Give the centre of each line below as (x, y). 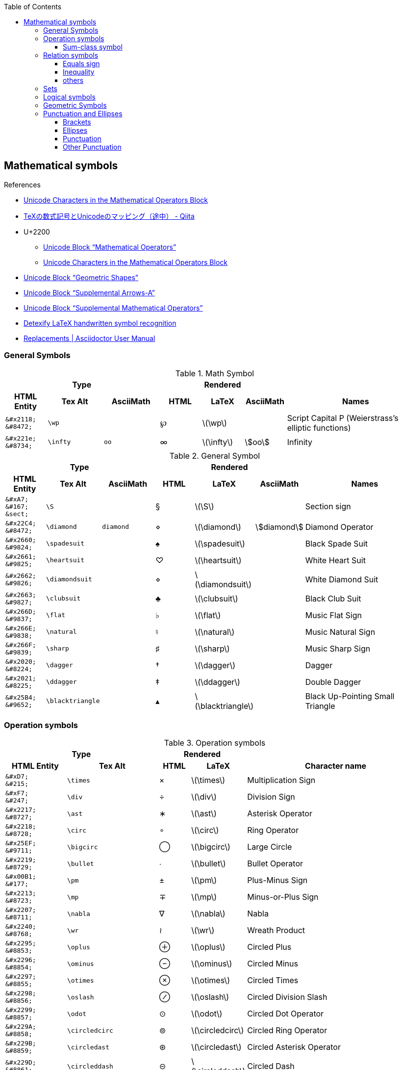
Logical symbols (69, 97)
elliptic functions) (319, 428)
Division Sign (271, 797)
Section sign (328, 507)
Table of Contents (33, 7)
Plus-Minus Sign (277, 880)
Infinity (300, 442)
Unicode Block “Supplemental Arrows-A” (89, 292)
